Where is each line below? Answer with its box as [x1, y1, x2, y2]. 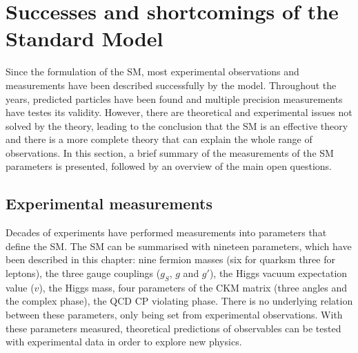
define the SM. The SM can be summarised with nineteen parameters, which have [6, 238, 352, 253]
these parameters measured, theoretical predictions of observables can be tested [6, 321, 341, 335]
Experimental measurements [6, 193, 212, 214]
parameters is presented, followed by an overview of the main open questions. [6, 159, 332, 173]
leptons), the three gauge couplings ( [6, 266, 161, 280]
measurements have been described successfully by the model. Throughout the [6, 77, 337, 92]
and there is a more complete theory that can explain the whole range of [6, 132, 312, 146]
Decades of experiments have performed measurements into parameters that [6, 225, 327, 240]
